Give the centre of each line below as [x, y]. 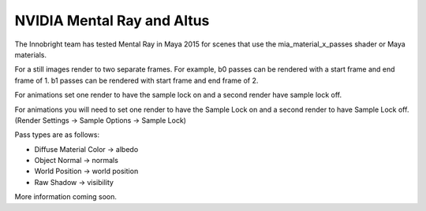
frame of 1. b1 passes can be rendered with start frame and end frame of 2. [136, 80]
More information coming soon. [66, 197]
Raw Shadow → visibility [74, 182]
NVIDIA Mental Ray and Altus [112, 20]
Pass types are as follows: [57, 135]
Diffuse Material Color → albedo [86, 149]
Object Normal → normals [76, 161]
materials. [31, 54]
